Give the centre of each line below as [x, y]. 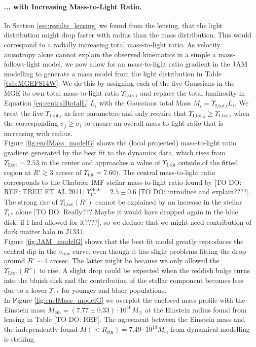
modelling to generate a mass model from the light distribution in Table [113, 73]
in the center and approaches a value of [101, 162]
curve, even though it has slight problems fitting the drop [159, 251]
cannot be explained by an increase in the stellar [169, 201]
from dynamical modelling [210, 329]
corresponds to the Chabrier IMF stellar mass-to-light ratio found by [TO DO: [123, 182]
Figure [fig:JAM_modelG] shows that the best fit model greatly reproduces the [124, 241]
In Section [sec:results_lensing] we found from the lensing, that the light [113, 25]
